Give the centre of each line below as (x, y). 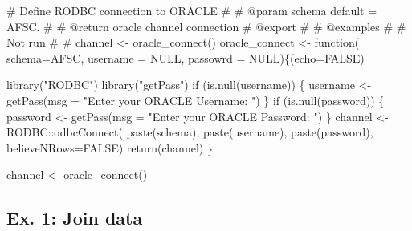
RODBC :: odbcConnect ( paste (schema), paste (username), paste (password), (190, 132)
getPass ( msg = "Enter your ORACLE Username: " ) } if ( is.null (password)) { (196, 100)
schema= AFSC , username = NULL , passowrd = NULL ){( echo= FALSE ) (186, 57)
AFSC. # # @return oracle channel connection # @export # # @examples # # (206, 26)
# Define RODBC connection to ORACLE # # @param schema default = (192, 10)
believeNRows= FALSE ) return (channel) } (110, 147)
